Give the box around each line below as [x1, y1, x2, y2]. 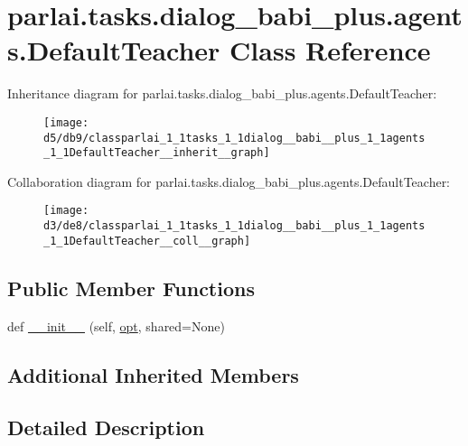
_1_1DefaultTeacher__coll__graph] [43, 234, 251, 247]
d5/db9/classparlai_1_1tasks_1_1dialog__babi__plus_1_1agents [43, 131, 426, 144]
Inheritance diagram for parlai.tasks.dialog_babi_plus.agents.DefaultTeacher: [7, 84, 437, 103]
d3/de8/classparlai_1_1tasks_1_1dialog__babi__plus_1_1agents [43, 219, 426, 233]
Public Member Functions [7, 274, 255, 302]
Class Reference [229, 32, 431, 69]
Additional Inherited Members [7, 360, 299, 388]
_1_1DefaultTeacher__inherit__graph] [43, 146, 270, 160]
